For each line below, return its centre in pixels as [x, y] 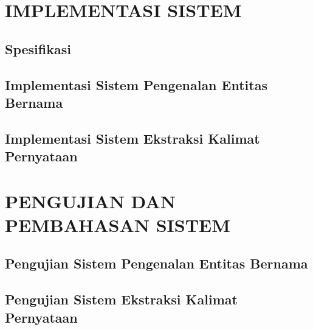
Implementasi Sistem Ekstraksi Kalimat [132, 138]
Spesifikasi [38, 48]
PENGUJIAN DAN [90, 201]
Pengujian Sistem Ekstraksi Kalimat [121, 299]
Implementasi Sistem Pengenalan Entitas [136, 84]
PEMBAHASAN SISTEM [118, 224]
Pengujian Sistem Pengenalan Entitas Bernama [156, 263]
